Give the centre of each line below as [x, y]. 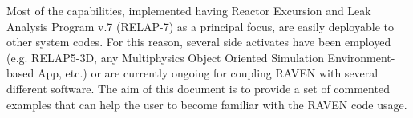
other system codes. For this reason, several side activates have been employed [199, 42]
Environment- [361, 57]
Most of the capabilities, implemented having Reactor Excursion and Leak [189, 10]
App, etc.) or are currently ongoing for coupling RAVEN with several [208, 73]
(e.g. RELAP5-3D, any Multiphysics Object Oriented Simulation [165, 57]
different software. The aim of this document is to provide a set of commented [198, 88]
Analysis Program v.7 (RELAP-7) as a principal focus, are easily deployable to [200, 26]
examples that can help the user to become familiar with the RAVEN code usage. [207, 104]
